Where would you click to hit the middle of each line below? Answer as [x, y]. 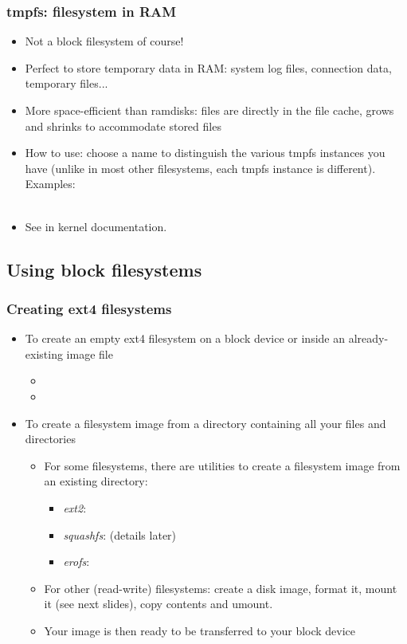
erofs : [76, 562]
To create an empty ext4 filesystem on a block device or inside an [185, 338]
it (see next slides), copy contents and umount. [158, 604]
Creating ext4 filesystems [89, 308]
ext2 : [75, 507]
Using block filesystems [104, 269]
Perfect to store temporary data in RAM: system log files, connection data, [208, 67]
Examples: [50, 184]
